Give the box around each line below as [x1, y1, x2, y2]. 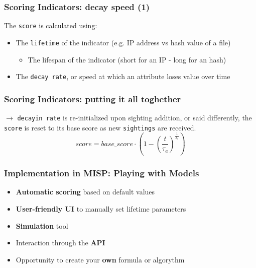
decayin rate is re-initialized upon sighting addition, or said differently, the [17, 112, 252, 122]
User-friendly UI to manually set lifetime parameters [16, 203, 186, 214]
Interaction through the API [16, 237, 105, 248]
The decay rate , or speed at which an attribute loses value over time [16, 71, 230, 82]
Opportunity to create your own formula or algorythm [16, 254, 185, 264]
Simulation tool [16, 220, 68, 231]
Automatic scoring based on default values [16, 186, 155, 197]
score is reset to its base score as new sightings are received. [4, 122, 196, 132]
